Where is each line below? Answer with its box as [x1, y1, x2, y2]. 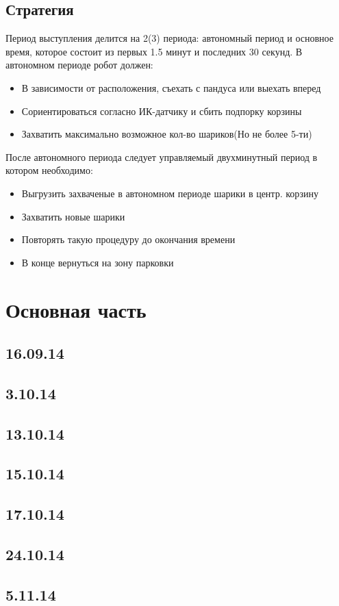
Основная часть [5, 295, 147, 323]
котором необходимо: [5, 163, 93, 177]
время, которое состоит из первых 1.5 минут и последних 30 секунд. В [5, 44, 303, 58]
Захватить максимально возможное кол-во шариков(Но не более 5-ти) [21, 127, 312, 141]
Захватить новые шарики [21, 209, 125, 223]
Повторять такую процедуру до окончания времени [21, 232, 236, 247]
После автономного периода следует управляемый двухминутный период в [5, 149, 318, 164]
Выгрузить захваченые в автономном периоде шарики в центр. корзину [21, 186, 318, 200]
